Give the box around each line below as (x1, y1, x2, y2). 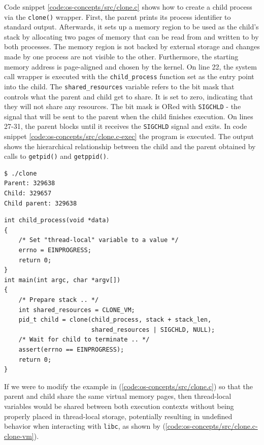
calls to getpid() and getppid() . (4, 151, 109, 161)
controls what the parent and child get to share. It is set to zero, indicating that (4, 91, 253, 101)
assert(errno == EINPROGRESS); (18, 346, 124, 353)
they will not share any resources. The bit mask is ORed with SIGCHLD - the (4, 101, 241, 112)
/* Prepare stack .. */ (18, 296, 99, 303)
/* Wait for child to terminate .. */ (18, 336, 150, 344)
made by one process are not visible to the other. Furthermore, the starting (4, 51, 239, 62)
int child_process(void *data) (4, 217, 110, 224)
